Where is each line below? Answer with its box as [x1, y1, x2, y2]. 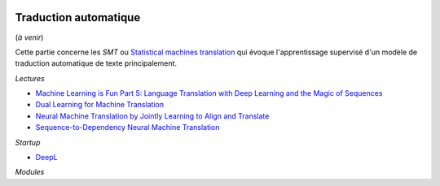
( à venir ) [15, 32, 44, 42]
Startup [15, 137, 41, 147]
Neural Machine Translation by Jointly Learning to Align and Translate [35, 110, 270, 121]
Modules [15, 167, 45, 177]
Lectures [15, 73, 45, 83]
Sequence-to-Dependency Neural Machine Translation [35, 123, 220, 132]
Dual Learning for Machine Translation [35, 100, 165, 110]
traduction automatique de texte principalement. [15, 58, 178, 68]
